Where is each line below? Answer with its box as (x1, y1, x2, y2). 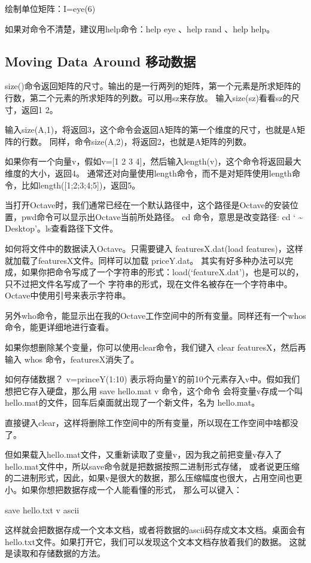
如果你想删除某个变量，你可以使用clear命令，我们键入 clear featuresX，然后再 (5, 341, 306, 354)
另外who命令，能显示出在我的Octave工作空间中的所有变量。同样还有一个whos (5, 309, 306, 321)
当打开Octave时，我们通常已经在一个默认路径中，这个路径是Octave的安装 (5, 199, 290, 211)
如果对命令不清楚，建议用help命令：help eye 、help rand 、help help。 (5, 22, 275, 35)
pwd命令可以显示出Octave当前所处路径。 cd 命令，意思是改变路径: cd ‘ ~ (21, 210, 303, 223)
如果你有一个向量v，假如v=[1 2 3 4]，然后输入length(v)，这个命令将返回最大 (5, 155, 301, 168)
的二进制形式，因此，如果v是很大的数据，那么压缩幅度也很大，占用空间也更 (5, 471, 303, 484)
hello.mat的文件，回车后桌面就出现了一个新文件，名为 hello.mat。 (5, 396, 260, 409)
